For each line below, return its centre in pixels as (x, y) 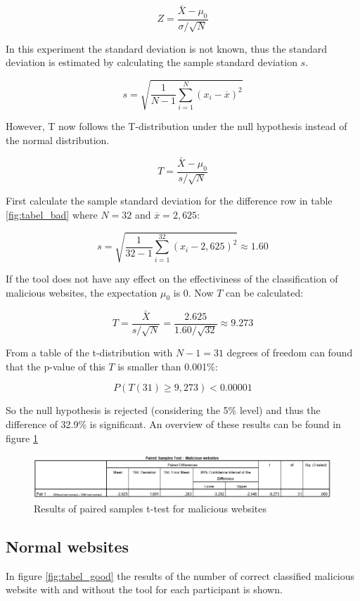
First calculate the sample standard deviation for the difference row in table (169, 201)
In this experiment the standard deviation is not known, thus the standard (167, 48)
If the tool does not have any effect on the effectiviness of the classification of (172, 278)
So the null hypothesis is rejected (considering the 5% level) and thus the (163, 410)
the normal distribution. (58, 140)
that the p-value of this (56, 366)
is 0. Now (193, 292)
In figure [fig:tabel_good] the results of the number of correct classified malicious (180, 575)
